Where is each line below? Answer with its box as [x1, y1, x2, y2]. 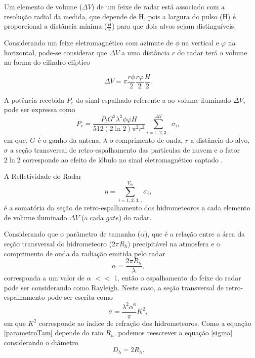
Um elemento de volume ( [4, 1, 82, 11]
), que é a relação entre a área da [144, 229, 245, 239]
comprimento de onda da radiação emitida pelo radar [4, 248, 166, 258]
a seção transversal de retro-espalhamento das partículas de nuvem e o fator [10, 144, 240, 155]
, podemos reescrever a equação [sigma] [114, 327, 233, 338]
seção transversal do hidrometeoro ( [4, 239, 112, 249]
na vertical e [181, 38, 219, 48]
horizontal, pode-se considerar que [4, 47, 107, 57]
